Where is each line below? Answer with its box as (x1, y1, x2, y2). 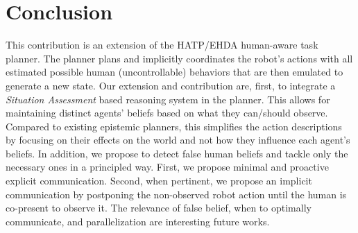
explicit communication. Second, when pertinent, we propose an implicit (6, 173, 312, 188)
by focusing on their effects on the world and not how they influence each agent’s (6, 132, 350, 147)
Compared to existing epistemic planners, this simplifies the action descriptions (6, 119, 342, 133)
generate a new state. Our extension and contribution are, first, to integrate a (6, 78, 336, 92)
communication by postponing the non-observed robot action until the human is (6, 187, 347, 201)
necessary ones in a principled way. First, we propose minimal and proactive (6, 159, 329, 174)
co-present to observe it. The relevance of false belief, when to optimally (6, 200, 312, 215)
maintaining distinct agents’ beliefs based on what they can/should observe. (6, 105, 328, 120)
